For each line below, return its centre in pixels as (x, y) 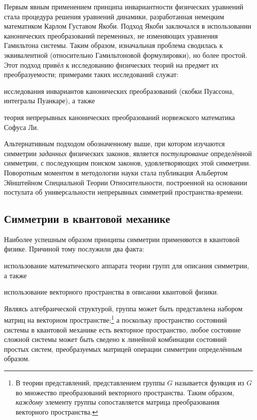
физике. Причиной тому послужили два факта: (74, 249)
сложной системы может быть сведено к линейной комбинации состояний (115, 339)
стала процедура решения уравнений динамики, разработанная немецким (114, 16)
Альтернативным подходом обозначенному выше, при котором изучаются (114, 144)
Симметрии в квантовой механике (87, 219)
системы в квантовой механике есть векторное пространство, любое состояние (123, 329)
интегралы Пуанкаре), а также (49, 101)
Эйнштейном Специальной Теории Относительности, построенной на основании (126, 182)
